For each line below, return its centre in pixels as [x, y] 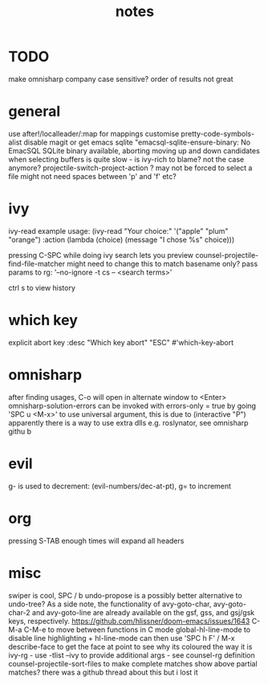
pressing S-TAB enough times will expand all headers [96, 540]
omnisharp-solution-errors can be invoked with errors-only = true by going [132, 406]
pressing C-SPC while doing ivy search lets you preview [101, 255]
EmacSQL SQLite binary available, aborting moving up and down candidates [134, 150]
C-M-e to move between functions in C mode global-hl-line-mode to [137, 630]
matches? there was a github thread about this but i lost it [103, 672]
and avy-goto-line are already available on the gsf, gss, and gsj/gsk [143, 612]
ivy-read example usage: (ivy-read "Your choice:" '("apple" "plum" [118, 230]
